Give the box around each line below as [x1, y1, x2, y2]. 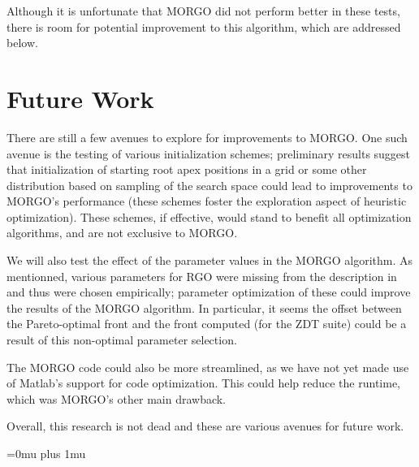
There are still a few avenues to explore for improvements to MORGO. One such [6, 128, 408, 145]
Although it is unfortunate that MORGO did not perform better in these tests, [6, 2, 400, 19]
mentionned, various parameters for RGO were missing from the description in [6, 267, 397, 284]
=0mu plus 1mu [6, 445, 86, 461]
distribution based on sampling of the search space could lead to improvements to [6, 176, 413, 193]
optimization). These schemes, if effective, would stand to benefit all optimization [6, 208, 412, 225]
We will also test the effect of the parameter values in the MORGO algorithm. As [6, 252, 413, 269]
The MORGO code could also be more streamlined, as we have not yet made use [6, 358, 409, 375]
